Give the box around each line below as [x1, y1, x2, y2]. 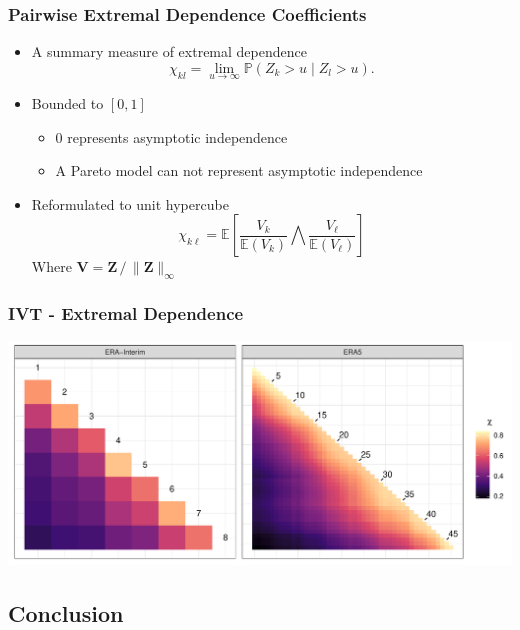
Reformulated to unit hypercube [31, 193, 229, 214]
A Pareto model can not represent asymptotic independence [55, 160, 423, 181]
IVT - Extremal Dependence [8, 301, 244, 326]
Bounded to [31, 93, 104, 114]
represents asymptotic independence [67, 126, 288, 147]
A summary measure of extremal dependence [31, 41, 307, 62]
